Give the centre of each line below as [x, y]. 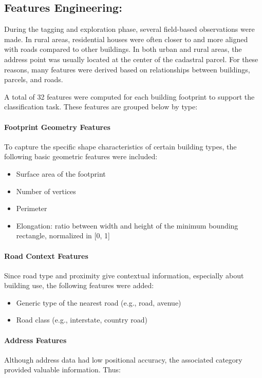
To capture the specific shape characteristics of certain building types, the [120, 146]
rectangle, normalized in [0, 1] [63, 235]
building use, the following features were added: [79, 285]
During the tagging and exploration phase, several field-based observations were [129, 29]
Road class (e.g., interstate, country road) [82, 320]
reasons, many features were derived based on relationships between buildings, [127, 69]
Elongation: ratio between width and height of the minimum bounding [127, 225]
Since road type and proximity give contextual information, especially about [124, 275]
